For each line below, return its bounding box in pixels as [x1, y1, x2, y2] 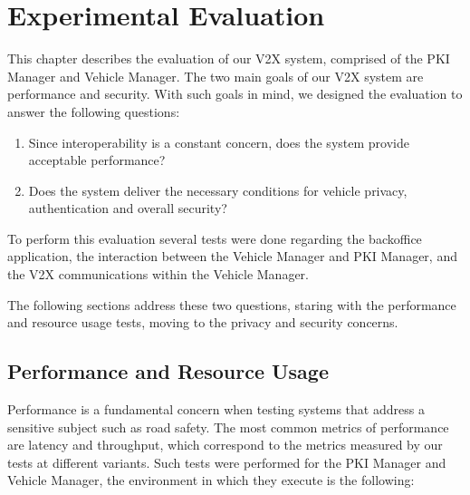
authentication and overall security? [28, 199, 227, 218]
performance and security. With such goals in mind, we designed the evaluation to [7, 84, 463, 103]
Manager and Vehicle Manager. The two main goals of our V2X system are [7, 66, 424, 85]
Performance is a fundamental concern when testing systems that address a [7, 400, 425, 419]
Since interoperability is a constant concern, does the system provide [28, 132, 409, 151]
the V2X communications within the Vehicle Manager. [7, 265, 310, 284]
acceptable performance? [28, 150, 166, 170]
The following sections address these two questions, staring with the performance [7, 295, 456, 314]
